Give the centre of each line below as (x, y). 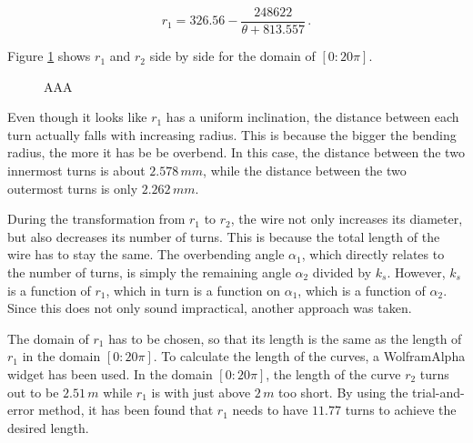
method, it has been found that (126, 410)
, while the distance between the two (305, 171)
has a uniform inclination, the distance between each (312, 117)
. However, (416, 272)
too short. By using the (343, 392)
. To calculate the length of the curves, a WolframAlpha (309, 356)
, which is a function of (362, 290)
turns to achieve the (401, 410)
